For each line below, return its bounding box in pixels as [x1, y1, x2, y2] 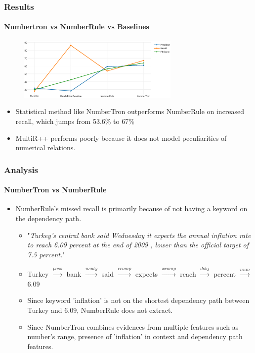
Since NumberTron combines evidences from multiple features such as [27, 321, 239, 332]
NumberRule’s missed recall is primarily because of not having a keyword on [15, 203, 248, 214]
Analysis [4, 163, 39, 176]
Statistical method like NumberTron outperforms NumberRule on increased [15, 106, 245, 117]
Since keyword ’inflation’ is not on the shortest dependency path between [27, 295, 250, 305]
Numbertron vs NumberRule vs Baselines [4, 21, 149, 32]
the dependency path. [15, 213, 82, 224]
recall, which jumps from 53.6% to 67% [15, 116, 134, 126]
